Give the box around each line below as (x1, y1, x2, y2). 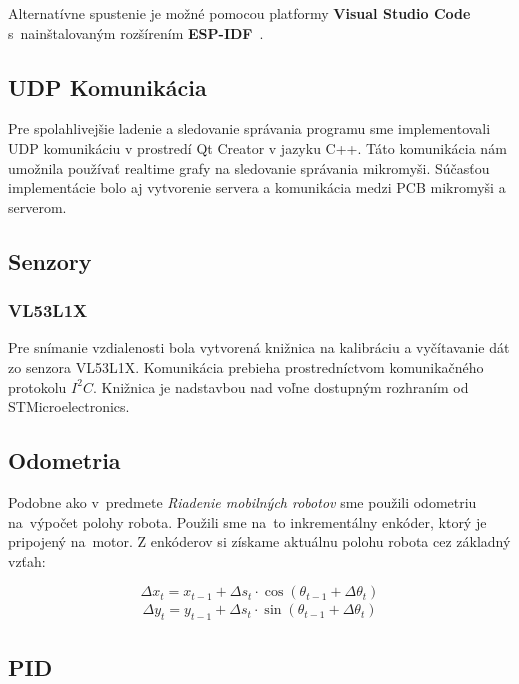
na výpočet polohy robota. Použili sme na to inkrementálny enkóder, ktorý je (8, 511, 487, 532)
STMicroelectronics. (8, 396, 130, 417)
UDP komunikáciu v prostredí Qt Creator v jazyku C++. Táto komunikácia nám (8, 137, 507, 158)
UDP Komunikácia (8, 71, 207, 102)
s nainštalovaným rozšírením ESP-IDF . (8, 22, 264, 43)
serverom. (8, 196, 67, 217)
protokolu (8, 376, 67, 397)
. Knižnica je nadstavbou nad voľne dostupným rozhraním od (92, 376, 469, 397)
